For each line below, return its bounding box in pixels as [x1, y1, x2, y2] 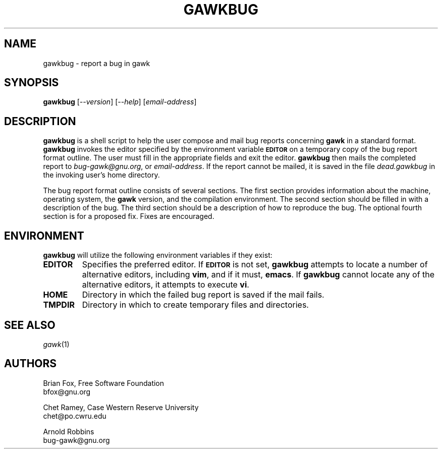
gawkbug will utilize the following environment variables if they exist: [43, 251, 272, 260]
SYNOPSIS [4, 76, 59, 89]
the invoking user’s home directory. [43, 171, 160, 180]
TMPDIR [43, 300, 75, 310]
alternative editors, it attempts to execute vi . [82, 279, 249, 290]
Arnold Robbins [43, 427, 94, 436]
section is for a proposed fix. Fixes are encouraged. [43, 212, 214, 221]
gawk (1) [43, 339, 70, 349]
